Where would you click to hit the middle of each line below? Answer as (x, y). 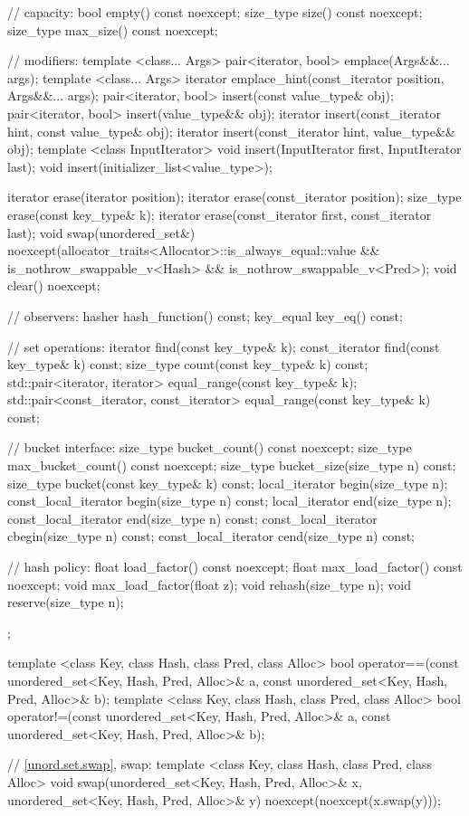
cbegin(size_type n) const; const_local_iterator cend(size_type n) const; (211, 536)
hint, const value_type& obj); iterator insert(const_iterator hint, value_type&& (231, 131)
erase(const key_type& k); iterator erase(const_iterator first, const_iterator (220, 214)
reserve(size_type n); (66, 602)
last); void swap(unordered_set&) (101, 232)
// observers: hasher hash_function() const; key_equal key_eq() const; (205, 315)
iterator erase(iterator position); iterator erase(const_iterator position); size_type (234, 197)
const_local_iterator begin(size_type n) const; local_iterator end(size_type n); (230, 501)
